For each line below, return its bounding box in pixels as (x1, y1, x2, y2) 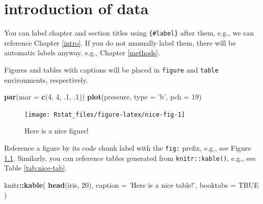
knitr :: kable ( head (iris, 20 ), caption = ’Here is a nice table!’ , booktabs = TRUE (4, 179, 259, 190)
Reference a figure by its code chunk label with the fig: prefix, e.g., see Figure (4, 143, 251, 153)
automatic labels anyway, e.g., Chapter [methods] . (4, 47, 160, 58)
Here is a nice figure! (24, 125, 89, 136)
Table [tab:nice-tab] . (4, 162, 67, 173)
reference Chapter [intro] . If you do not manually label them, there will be (4, 37, 236, 48)
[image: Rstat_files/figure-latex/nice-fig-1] (24, 111, 185, 118)
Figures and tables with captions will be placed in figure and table (4, 64, 219, 75)
